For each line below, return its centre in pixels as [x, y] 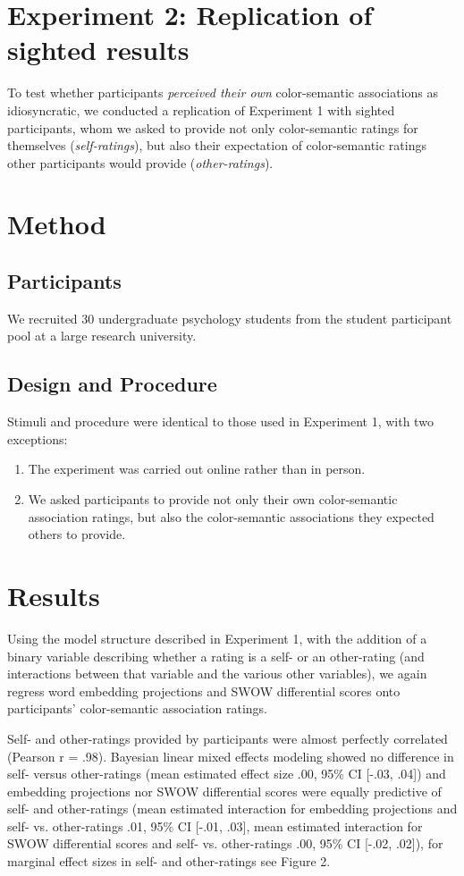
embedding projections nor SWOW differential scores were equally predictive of [224, 791]
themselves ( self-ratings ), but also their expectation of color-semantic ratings [217, 145]
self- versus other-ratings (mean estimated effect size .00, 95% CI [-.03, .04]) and [227, 774]
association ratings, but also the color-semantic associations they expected [231, 516]
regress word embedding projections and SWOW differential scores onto [204, 691]
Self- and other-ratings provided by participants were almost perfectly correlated [228, 738]
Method [57, 224]
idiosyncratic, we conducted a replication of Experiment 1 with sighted [201, 109]
